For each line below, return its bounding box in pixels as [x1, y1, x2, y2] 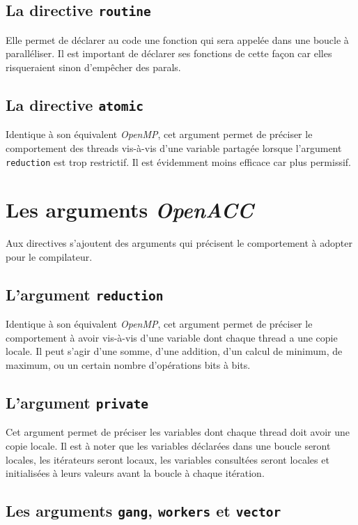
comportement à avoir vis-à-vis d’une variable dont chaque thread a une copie [6, 330, 338, 344]
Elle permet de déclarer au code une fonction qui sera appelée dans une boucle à [6, 32, 349, 47]
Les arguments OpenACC [6, 195, 254, 225]
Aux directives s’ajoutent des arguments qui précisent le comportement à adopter [6, 236, 352, 250]
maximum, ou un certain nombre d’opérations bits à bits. [6, 358, 251, 372]
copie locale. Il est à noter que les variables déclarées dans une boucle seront [6, 439, 331, 453]
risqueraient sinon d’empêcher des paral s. [6, 59, 181, 74]
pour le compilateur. [6, 249, 93, 264]
